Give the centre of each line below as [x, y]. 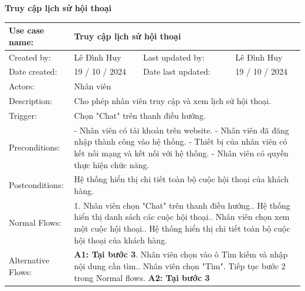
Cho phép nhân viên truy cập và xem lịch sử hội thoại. [173, 101]
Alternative [29, 260]
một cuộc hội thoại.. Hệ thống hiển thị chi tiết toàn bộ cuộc [182, 228]
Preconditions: [35, 147]
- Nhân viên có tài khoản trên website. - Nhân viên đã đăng [182, 130]
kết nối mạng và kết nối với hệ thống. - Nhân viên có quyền [181, 153]
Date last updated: [177, 71]
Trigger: [23, 115]
